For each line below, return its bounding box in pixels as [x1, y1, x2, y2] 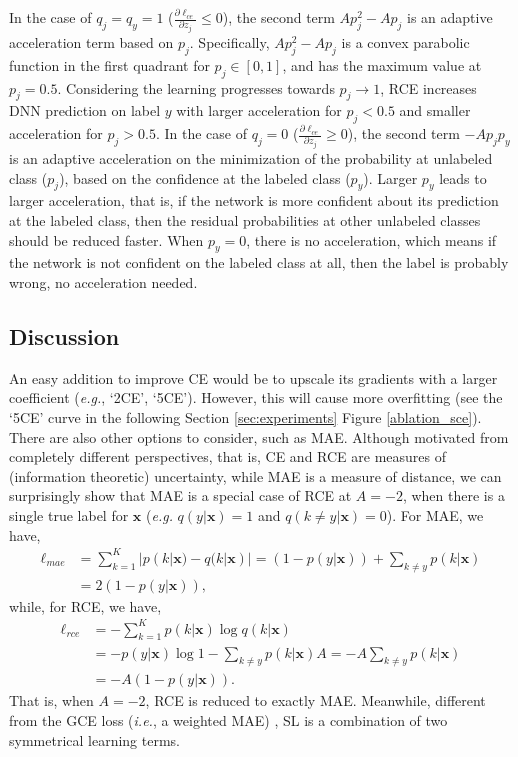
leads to [439, 167, 487, 188]
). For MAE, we [386, 505, 484, 526]
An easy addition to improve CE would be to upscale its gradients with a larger [9, 367, 498, 388]
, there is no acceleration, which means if [246, 229, 497, 250]
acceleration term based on [9, 31, 174, 52]
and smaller [399, 100, 471, 121]
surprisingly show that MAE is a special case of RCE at [9, 485, 352, 506]
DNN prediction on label [9, 100, 161, 121]
